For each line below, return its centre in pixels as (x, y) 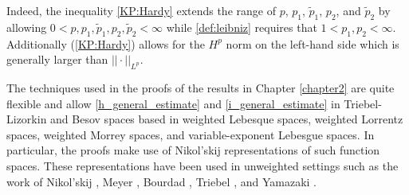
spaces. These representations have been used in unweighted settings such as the (203, 165)
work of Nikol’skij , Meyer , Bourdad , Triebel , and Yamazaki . (161, 181)
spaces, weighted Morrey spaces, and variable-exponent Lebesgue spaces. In (191, 134)
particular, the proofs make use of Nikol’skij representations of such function (193, 150)
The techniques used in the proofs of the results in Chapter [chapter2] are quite (201, 87)
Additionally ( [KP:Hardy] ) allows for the (106, 43)
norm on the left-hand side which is (313, 43)
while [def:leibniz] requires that (242, 27)
